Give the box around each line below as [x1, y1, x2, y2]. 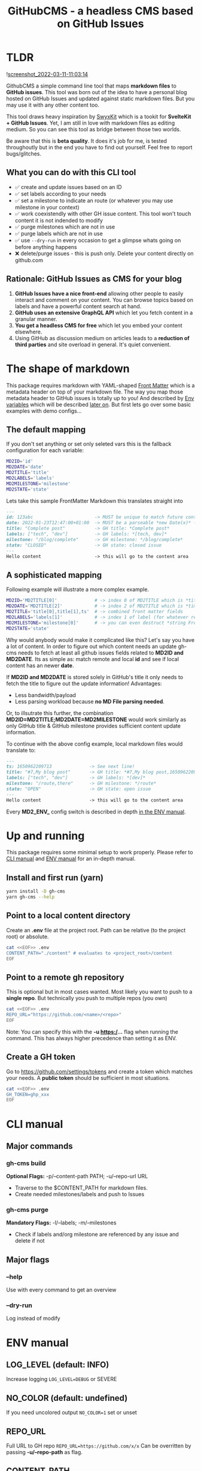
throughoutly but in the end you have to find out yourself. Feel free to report [6, 143, 193, 151]
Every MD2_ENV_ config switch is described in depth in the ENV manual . [6, 808, 187, 815]
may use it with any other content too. [6, 101, 100, 109]
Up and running [6, 829, 85, 842]
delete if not [14, 1237, 45, 1244]
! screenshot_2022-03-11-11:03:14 [6, 70, 89, 77]
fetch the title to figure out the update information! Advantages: [6, 680, 162, 687]
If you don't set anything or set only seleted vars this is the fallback [6, 440, 172, 448]
